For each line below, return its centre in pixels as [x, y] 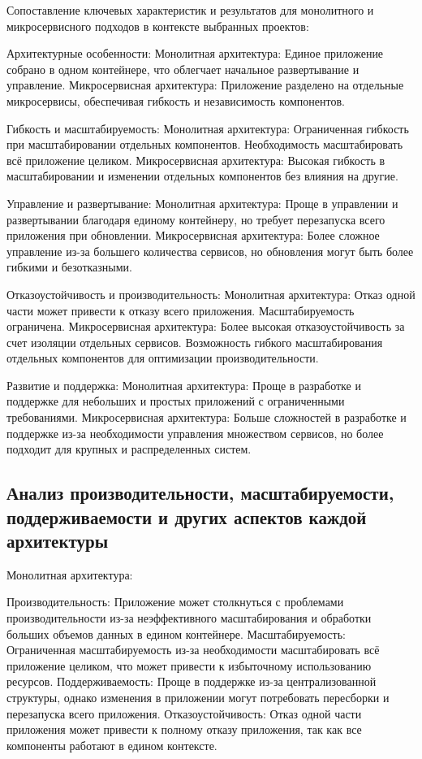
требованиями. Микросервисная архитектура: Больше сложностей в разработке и [207, 417]
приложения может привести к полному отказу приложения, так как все [184, 729]
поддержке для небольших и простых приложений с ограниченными [176, 401]
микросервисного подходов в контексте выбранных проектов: [158, 26]
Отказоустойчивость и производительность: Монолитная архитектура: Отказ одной [211, 294]
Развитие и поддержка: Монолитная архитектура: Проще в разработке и [184, 385]
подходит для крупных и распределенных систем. [129, 449]
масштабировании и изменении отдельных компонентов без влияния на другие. [202, 176]
